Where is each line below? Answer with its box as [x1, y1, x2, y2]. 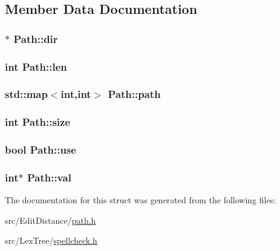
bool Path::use [5, 142, 76, 157]
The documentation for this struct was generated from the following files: [5, 194, 276, 206]
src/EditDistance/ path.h [5, 214, 96, 226]
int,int [60, 86, 91, 102]
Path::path [108, 86, 161, 102]
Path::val [27, 169, 71, 184]
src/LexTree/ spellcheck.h [5, 234, 97, 247]
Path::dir [13, 31, 58, 46]
